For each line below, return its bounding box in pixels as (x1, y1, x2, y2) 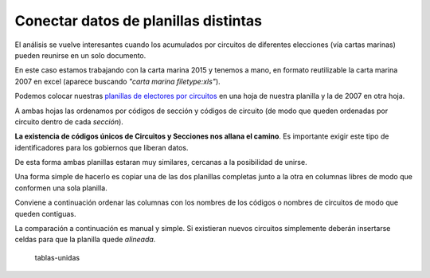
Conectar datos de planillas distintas (14, 12, 263, 29)
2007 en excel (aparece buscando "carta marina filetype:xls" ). (14, 76, 221, 86)
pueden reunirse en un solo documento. (14, 50, 147, 60)
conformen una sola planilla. (14, 183, 107, 193)
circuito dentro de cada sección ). (14, 116, 123, 127)
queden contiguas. (14, 209, 76, 218)
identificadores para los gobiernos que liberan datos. (14, 143, 189, 152)
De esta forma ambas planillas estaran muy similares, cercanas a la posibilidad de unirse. (14, 158, 307, 167)
